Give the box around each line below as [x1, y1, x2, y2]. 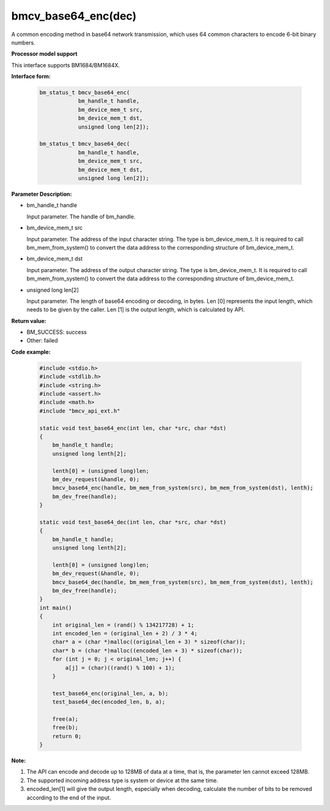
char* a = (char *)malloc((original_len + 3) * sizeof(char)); [52, 639, 246, 645]
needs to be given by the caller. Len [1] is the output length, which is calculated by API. [26, 306, 245, 313]
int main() [39, 604, 72, 611]
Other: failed [26, 337, 58, 344]
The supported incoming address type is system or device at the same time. [26, 777, 219, 784]
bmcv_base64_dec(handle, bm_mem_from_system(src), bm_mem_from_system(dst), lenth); [52, 579, 314, 585]
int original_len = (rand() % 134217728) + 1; [52, 621, 195, 628]
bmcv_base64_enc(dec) [11, 9, 137, 23]
